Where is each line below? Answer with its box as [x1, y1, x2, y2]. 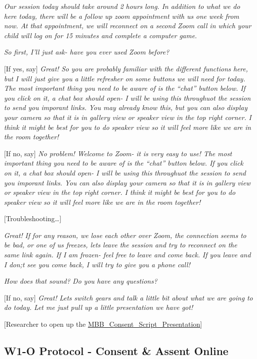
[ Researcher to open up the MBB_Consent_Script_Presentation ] [4, 319, 202, 329]
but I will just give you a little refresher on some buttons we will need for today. [4, 73, 246, 83]
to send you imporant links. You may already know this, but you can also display [4, 102, 248, 113]
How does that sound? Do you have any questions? [4, 276, 158, 286]
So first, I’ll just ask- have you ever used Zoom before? [4, 47, 170, 57]
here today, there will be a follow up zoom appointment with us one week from [4, 10, 239, 21]
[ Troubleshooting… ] [4, 213, 62, 224]
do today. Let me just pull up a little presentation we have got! [4, 302, 193, 312]
